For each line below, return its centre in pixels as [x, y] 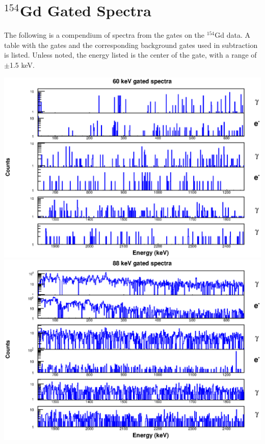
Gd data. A [232, 35]
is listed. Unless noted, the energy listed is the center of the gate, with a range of [130, 55]
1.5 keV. [22, 64]
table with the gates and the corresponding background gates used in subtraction [131, 45]
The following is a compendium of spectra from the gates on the [104, 35]
